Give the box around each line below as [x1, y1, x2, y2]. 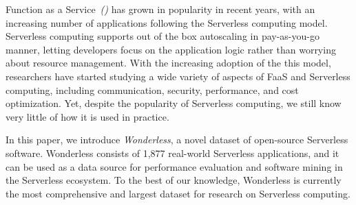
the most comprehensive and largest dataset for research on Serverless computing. [6, 186, 350, 200]
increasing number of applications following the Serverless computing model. [6, 15, 328, 29]
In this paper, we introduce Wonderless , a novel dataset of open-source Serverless [6, 132, 348, 147]
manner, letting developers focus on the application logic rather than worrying [6, 42, 336, 56]
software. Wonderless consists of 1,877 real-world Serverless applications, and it [6, 145, 339, 160]
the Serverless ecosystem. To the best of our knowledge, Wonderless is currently [6, 173, 342, 187]
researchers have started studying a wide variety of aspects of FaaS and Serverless [6, 69, 350, 83]
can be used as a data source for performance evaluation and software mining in [6, 159, 343, 173]
